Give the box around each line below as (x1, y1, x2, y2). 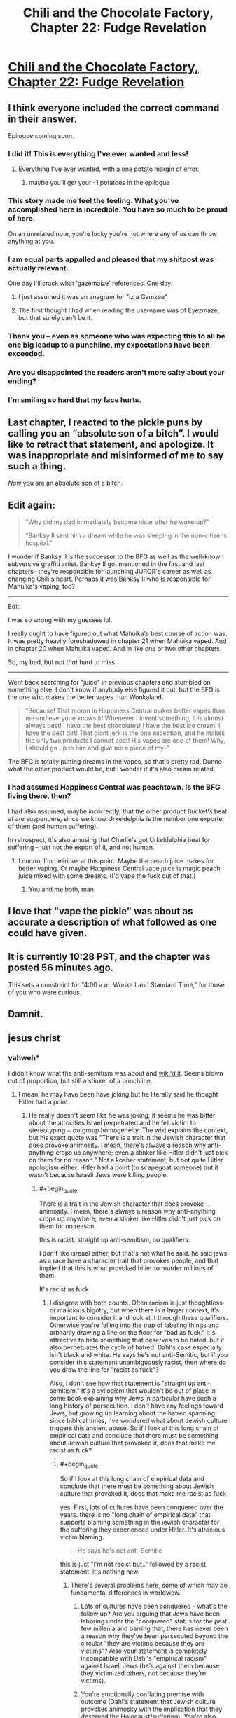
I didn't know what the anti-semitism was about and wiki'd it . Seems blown (8, 1068, 223, 1077)
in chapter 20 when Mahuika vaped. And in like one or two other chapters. (8, 645, 223, 653)
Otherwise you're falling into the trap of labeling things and (49, 1321, 219, 1329)
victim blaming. (60, 1533, 104, 1541)
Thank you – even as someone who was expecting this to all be (8, 331, 226, 341)
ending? (8, 376, 37, 386)
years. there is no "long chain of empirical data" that (60, 1511, 211, 1519)
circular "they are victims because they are (81, 1640, 205, 1648)
